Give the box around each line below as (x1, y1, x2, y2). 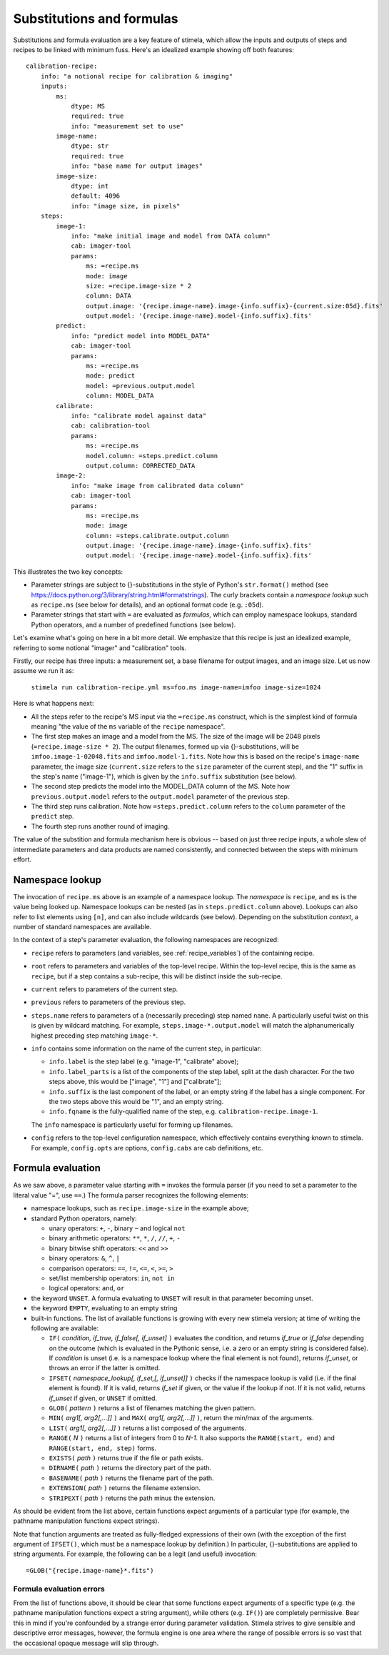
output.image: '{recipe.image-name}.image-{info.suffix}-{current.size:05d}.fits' (86, 302, 383, 310)
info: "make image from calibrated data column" (71, 482, 244, 490)
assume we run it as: (13, 667, 74, 675)
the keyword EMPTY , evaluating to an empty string (31, 1304, 178, 1312)
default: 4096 (71, 192, 121, 200)
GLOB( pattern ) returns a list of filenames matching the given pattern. (49, 1404, 256, 1412)
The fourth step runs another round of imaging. (31, 821, 170, 831)
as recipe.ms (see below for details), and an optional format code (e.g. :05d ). (31, 600, 264, 609)
